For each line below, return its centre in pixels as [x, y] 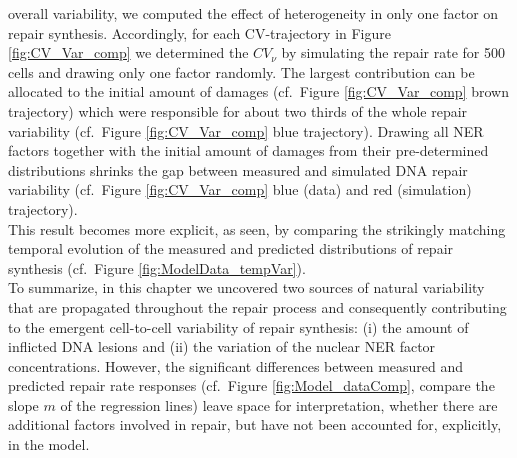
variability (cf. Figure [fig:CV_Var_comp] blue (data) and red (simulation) [240, 189]
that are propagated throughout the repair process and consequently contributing [257, 306]
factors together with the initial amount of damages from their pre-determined [248, 150]
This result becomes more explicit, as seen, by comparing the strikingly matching [257, 228]
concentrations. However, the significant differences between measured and [236, 365]
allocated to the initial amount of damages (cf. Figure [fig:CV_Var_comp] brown [258, 91]
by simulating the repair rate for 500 [393, 52]
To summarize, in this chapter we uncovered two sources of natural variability [246, 287]
